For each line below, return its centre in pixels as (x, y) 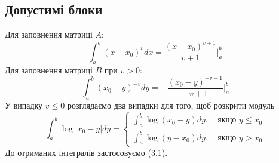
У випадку (24, 105)
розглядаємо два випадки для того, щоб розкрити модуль (171, 105)
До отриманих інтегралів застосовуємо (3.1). (86, 152)
